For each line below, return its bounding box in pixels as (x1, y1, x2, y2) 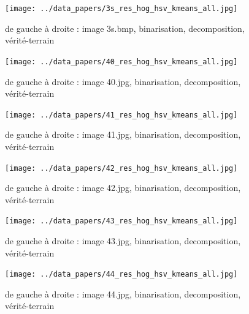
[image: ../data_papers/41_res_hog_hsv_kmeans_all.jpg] (5, 110, 238, 119)
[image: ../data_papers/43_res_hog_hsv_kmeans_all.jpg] (5, 217, 238, 226)
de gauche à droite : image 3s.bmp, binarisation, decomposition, (5, 21, 245, 34)
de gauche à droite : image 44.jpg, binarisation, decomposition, (5, 287, 241, 300)
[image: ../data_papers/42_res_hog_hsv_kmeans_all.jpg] (5, 163, 238, 173)
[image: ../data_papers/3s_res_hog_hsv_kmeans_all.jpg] (5, 4, 238, 13)
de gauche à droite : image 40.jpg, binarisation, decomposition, (5, 75, 241, 88)
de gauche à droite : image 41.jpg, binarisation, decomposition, (5, 128, 241, 141)
